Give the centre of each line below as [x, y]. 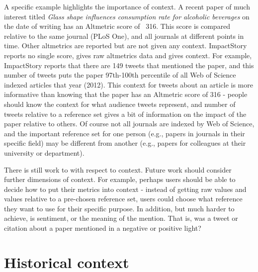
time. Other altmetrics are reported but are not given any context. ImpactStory [126, 45]
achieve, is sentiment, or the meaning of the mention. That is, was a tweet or [121, 218]
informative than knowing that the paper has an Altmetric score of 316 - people [126, 94]
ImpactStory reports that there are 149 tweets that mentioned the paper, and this [129, 65]
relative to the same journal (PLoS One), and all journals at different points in [124, 36]
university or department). [44, 152]
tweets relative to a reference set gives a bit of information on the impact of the [125, 114]
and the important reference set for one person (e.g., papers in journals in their [125, 133]
